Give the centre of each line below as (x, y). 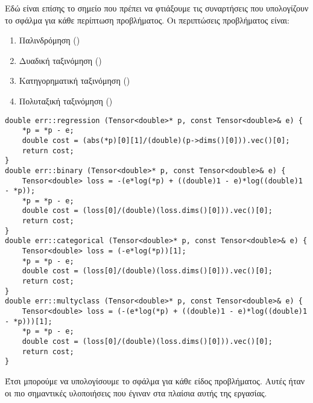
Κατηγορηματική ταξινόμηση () (74, 81)
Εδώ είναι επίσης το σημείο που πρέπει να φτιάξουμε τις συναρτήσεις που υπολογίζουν (157, 8)
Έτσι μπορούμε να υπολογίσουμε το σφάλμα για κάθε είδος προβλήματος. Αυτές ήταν (155, 380)
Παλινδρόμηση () (49, 40)
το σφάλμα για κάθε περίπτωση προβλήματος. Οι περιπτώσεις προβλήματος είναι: (147, 20)
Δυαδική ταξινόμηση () (60, 60)
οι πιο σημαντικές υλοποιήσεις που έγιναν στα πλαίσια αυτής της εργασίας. (136, 392)
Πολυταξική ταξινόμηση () (66, 100)
